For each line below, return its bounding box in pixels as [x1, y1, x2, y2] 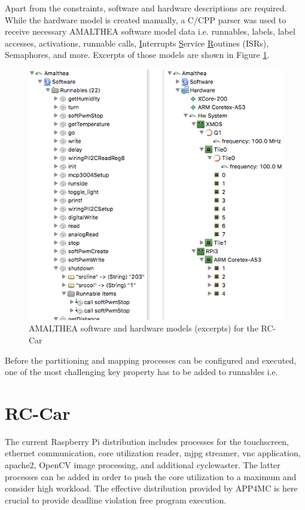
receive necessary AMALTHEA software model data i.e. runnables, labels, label [5, 25, 295, 38]
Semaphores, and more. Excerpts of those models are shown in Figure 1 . [5, 48, 270, 61]
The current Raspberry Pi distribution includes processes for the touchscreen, [5, 435, 289, 447]
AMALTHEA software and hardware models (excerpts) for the [29, 322, 258, 334]
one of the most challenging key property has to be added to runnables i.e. [5, 365, 278, 378]
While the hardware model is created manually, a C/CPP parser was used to [5, 13, 286, 26]
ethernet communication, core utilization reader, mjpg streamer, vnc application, [5, 447, 301, 459]
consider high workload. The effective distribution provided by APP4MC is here [5, 482, 298, 494]
